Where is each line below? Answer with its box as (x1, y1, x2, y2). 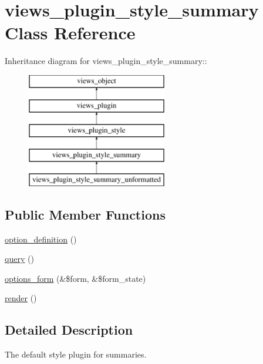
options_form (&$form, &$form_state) (5, 272, 146, 284)
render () (5, 292, 37, 304)
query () (5, 252, 34, 265)
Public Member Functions (5, 205, 166, 223)
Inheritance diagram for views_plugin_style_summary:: (5, 55, 207, 67)
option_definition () (5, 232, 77, 245)
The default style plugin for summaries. (5, 348, 147, 360)
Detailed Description (5, 321, 133, 339)
